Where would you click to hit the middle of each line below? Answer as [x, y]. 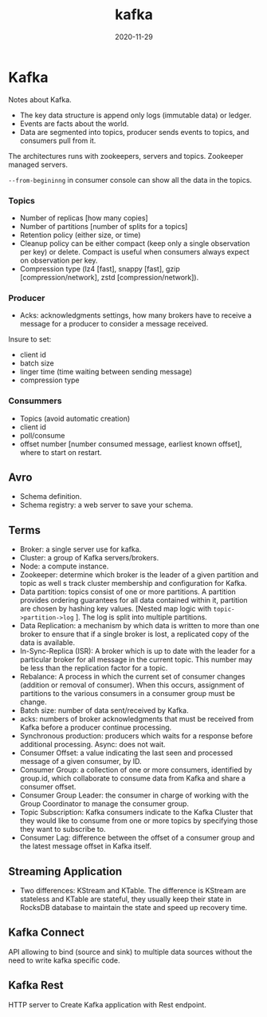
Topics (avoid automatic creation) [75, 418]
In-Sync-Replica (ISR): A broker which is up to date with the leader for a [137, 651]
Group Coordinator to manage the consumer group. [104, 804]
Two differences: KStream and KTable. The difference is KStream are [133, 891]
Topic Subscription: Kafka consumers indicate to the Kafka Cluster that [136, 813]
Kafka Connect [47, 933]
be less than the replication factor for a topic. [94, 668]
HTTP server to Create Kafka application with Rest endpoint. [108, 1004]
